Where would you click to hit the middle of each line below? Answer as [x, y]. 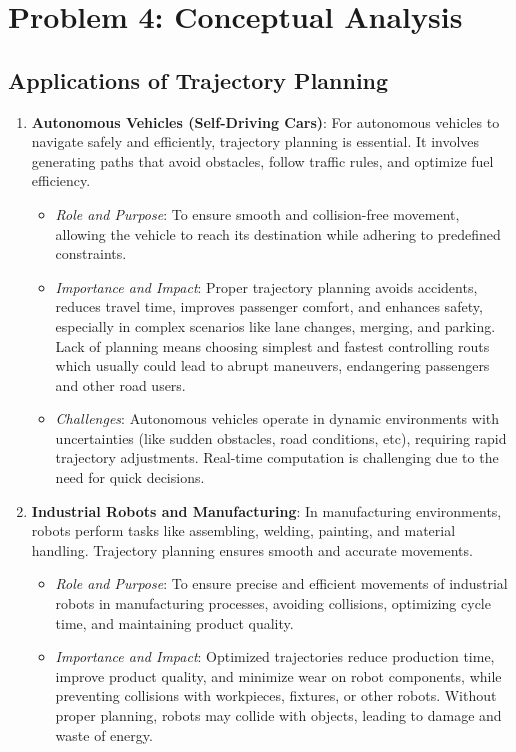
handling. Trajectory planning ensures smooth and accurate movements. [252, 549]
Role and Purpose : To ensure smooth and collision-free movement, [257, 213]
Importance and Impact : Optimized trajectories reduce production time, [275, 656]
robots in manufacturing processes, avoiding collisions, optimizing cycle [273, 603]
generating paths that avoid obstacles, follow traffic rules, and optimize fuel [262, 160]
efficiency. [61, 180]
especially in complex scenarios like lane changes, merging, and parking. [275, 325]
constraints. [91, 253]
